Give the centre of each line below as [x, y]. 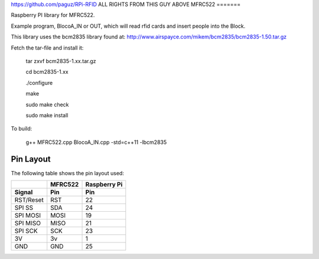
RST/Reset [29, 199]
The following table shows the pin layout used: [67, 173]
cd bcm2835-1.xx [47, 72]
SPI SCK [26, 231]
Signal [24, 192]
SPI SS [24, 208]
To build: [22, 129]
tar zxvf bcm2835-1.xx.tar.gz [61, 61]
